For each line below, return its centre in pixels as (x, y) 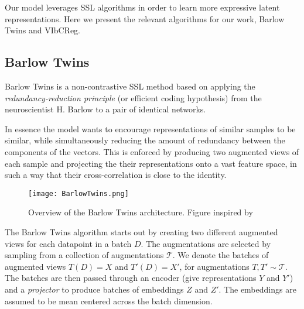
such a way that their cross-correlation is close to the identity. (116, 175)
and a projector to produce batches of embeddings (94, 289)
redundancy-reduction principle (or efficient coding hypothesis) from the (133, 97)
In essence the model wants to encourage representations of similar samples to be (150, 128)
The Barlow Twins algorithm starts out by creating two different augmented (141, 231)
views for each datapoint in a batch (68, 243)
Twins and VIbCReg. (42, 30)
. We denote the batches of (221, 255)
